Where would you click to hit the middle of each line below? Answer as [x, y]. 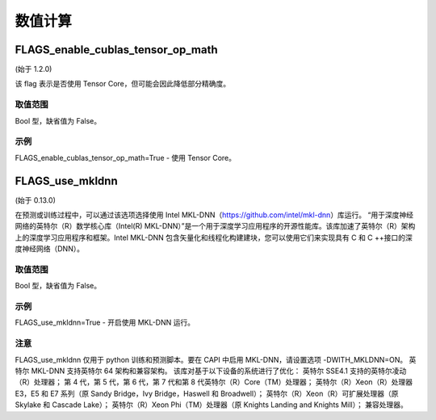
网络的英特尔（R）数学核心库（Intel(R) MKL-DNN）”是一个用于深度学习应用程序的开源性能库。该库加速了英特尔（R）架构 [215, 226]
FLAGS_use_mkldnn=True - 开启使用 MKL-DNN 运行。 [105, 322]
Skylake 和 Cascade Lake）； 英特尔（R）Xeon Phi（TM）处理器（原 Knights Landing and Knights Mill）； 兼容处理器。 [211, 405]
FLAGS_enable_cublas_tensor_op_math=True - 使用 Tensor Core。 [126, 157]
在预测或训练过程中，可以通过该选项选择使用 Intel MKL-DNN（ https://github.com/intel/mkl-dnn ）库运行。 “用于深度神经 [214, 215]
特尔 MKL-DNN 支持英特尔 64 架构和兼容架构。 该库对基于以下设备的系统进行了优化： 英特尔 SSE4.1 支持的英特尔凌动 [211, 371]
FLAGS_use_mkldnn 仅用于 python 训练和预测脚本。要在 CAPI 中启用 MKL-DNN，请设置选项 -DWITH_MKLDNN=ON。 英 [216, 359]
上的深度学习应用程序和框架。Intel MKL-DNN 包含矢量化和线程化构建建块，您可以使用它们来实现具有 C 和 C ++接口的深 [214, 237]
